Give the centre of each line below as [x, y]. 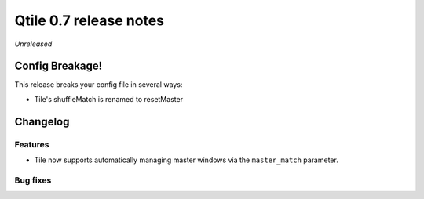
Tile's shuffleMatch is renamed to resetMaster [109, 99]
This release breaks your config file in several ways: [99, 85]
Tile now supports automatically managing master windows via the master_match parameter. [186, 160]
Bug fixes [33, 180]
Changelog [42, 121]
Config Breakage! [58, 66]
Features [32, 144]
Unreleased [33, 44]
